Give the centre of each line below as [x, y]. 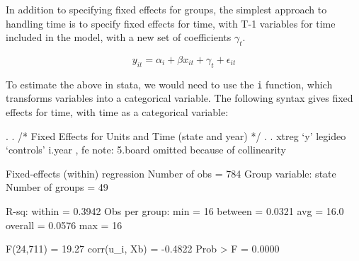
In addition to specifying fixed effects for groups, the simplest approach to [166, 9]
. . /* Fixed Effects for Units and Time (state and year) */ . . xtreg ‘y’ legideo [176, 135]
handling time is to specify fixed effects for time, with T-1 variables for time [171, 23]
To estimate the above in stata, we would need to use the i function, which [169, 84]
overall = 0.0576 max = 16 [64, 225]
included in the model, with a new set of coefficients [119, 37]
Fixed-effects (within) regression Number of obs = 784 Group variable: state [171, 173]
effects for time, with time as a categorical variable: [117, 112]
